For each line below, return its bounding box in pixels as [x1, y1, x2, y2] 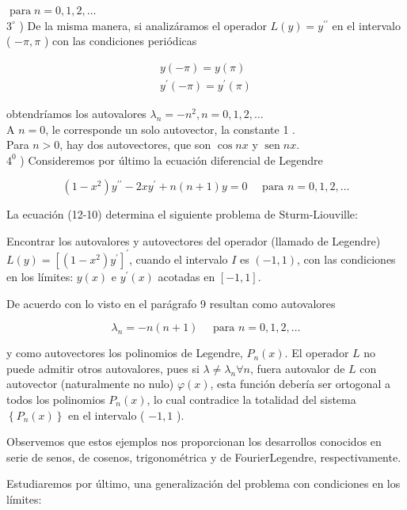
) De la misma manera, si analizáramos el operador [19, 17, 267, 33]
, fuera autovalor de [249, 360, 345, 376]
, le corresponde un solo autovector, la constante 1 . [45, 120, 295, 137]
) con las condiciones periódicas [44, 32, 197, 49]
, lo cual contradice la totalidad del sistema [146, 390, 356, 407]
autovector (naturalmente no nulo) [6, 375, 174, 392]
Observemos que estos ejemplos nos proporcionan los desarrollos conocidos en [6, 433, 382, 450]
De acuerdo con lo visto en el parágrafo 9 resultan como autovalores [6, 295, 336, 311]
